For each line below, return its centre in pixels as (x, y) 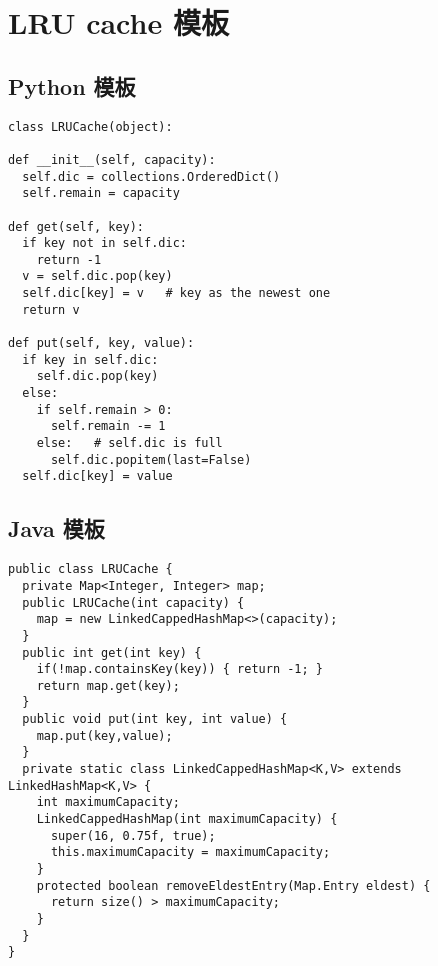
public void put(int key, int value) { (155, 719)
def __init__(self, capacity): (112, 159)
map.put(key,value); (104, 735)
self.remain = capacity (101, 193)
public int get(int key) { (112, 652)
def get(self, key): (76, 226)
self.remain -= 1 (108, 426)
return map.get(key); (108, 685)
